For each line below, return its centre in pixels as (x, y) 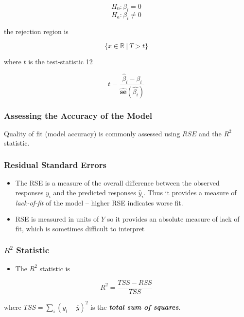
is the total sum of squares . (136, 307)
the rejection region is (36, 31)
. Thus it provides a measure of (190, 192)
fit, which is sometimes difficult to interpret (80, 228)
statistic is (55, 268)
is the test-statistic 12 (61, 62)
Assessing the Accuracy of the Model (78, 115)
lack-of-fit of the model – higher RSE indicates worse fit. (99, 202)
